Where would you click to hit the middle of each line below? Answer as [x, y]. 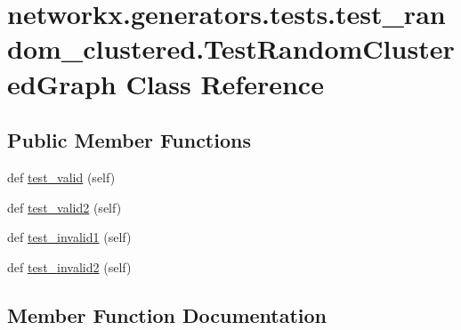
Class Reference [225, 83]
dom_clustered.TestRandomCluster [231, 48]
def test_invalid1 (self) [69, 237]
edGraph [62, 83]
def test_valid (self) [61, 177]
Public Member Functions [129, 140]
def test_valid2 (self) [65, 207]
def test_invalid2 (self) [69, 266]
